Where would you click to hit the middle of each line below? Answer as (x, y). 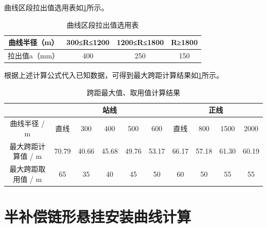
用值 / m (27, 179)
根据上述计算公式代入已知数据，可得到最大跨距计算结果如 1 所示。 (114, 75)
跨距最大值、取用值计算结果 (133, 92)
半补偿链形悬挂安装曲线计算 (98, 216)
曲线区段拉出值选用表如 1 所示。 (56, 7)
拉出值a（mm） (34, 56)
